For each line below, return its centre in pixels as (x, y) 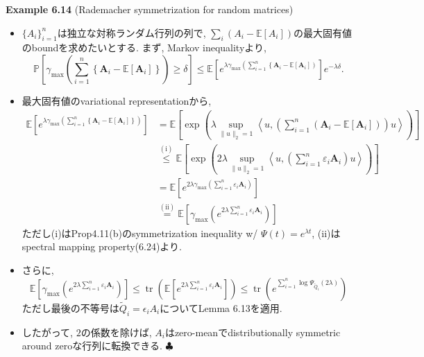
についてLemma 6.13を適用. (221, 307)
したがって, (47, 332)
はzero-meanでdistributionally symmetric (253, 332)
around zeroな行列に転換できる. (92, 346)
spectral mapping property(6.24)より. (102, 246)
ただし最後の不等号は (70, 307)
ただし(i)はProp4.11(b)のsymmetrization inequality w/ (140, 233)
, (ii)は (326, 233)
